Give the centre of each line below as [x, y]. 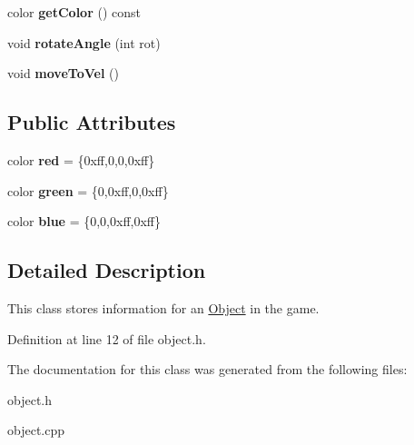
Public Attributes [92, 122]
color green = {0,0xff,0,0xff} [88, 190]
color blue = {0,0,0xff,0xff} [84, 221]
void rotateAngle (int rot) [84, 42]
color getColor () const [74, 12]
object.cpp [36, 430]
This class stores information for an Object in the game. [163, 307]
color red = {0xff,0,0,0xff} [81, 159]
